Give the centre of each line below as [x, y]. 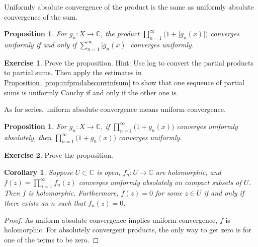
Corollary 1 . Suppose [38, 172]
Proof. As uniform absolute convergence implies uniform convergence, [111, 220]
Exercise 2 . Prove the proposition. [59, 155]
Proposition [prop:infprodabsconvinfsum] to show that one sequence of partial [124, 82]
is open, [109, 172]
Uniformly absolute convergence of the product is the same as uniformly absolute [129, 7]
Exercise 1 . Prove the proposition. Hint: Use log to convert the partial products [129, 62]
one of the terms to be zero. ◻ [52, 239]
